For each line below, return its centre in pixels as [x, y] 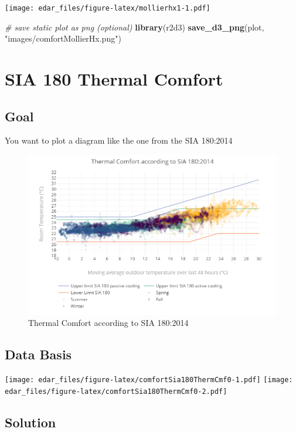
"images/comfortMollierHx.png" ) [63, 38]
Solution [30, 422]
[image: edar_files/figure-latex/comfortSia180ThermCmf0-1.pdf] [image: [149, 380]
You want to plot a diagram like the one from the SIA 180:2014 [119, 140]
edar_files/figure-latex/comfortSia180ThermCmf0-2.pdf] [116, 391]
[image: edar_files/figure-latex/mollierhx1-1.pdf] [108, 8]
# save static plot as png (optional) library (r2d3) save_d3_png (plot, [135, 27]
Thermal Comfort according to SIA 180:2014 [108, 323]
